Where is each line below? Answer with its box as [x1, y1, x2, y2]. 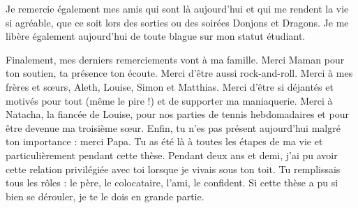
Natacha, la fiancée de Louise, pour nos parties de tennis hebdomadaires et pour [6, 107, 349, 121]
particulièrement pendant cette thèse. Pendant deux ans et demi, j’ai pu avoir [6, 147, 338, 162]
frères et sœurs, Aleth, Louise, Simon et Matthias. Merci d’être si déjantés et [6, 79, 334, 94]
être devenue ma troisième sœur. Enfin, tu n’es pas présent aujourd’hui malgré [6, 120, 341, 135]
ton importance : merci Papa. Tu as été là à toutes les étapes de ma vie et [6, 134, 323, 149]
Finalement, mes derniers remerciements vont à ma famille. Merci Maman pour [6, 52, 345, 66]
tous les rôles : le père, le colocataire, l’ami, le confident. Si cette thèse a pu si [6, 175, 338, 190]
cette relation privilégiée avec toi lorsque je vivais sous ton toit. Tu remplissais [6, 161, 341, 176]
